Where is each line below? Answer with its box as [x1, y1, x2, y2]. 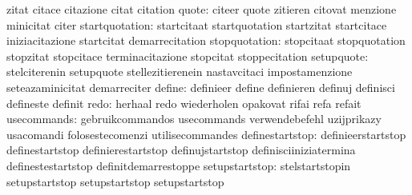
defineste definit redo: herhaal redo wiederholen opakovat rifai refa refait [6, 94, 362, 111]
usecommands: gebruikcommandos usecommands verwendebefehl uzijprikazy [6, 110, 382, 127]
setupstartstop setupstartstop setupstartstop [6, 173, 224, 189]
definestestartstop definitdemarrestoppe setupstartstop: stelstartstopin [6, 157, 351, 173]
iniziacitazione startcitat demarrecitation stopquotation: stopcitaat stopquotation [6, 32, 406, 49]
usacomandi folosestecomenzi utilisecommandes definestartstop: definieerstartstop [6, 125, 406, 142]
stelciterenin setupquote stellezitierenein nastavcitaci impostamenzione [6, 63, 353, 80]
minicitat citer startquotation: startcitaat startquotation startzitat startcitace [6, 16, 387, 33]
